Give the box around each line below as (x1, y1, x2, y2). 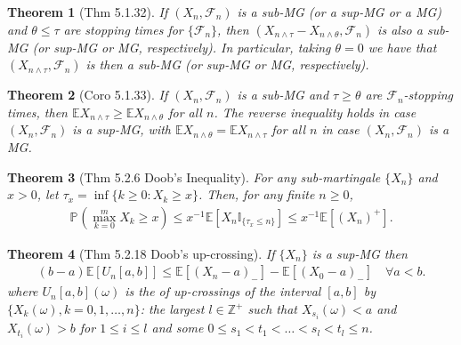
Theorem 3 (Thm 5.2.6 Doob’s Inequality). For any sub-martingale (7, 167, 381, 186)
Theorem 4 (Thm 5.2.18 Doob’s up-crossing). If (7, 244, 275, 262)
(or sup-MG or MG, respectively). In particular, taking (32, 37, 331, 56)
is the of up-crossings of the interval (125, 282, 321, 301)
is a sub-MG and (237, 85, 329, 104)
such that (247, 300, 297, 317)
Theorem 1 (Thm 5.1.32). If (7, 3, 168, 20)
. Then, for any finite (198, 185, 315, 204)
